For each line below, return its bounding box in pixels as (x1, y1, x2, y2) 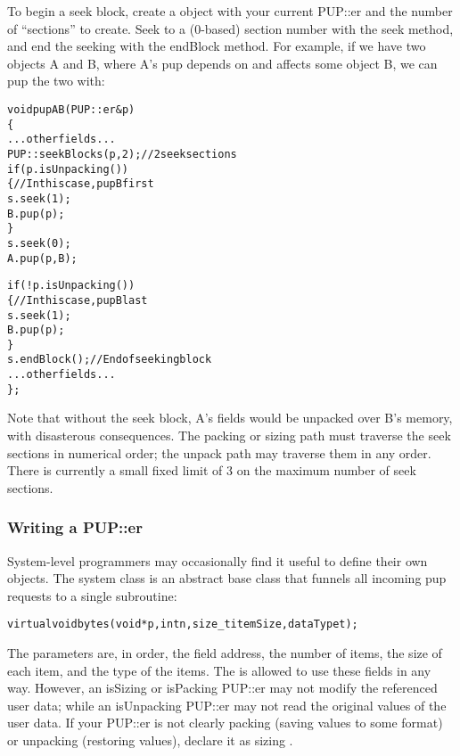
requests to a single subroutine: (7, 586, 177, 604)
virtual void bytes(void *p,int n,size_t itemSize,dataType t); (7, 618, 358, 631)
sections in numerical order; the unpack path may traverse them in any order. (7, 443, 431, 462)
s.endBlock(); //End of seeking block (7, 353, 212, 366)
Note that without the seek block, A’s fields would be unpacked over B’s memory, (7, 408, 453, 427)
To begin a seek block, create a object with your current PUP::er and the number (7, 2, 453, 20)
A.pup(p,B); (7, 251, 78, 265)
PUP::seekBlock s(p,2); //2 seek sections (7, 147, 237, 160)
